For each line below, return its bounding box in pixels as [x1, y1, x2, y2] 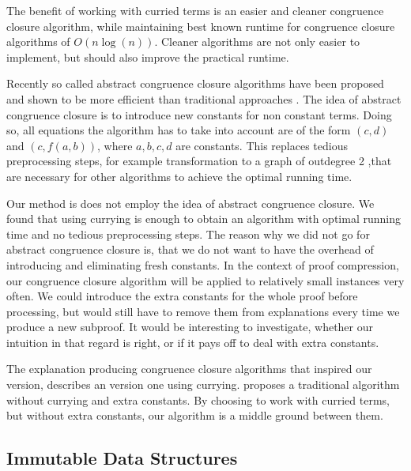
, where [97, 137, 133, 153]
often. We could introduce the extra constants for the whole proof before [6, 288, 358, 304]
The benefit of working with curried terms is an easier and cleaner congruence [6, 2, 384, 18]
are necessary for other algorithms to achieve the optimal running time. [6, 168, 353, 184]
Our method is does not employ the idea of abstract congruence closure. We [6, 194, 375, 211]
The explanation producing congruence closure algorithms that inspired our [6, 360, 372, 377]
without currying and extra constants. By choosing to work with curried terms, [6, 391, 390, 408]
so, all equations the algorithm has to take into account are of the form [6, 122, 351, 138]
